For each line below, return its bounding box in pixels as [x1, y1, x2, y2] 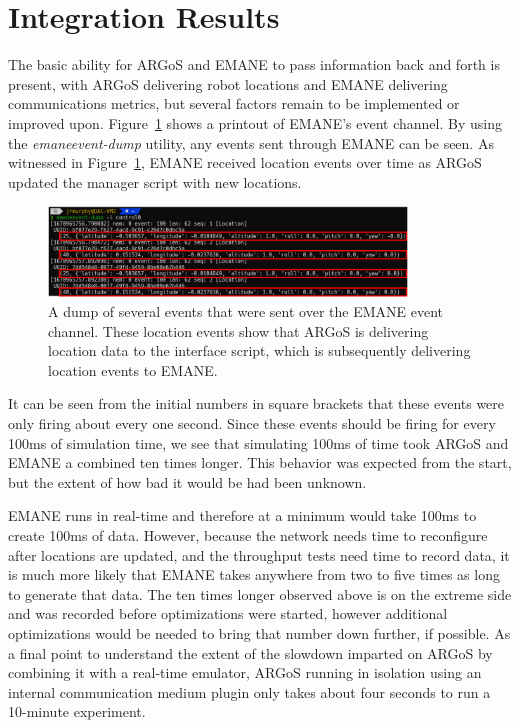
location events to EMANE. [48, 359, 218, 380]
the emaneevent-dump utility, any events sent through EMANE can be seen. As [8, 132, 494, 153]
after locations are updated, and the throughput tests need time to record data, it [8, 544, 510, 565]
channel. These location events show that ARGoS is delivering [48, 320, 429, 341]
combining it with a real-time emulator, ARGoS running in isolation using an [8, 662, 482, 683]
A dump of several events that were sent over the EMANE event [48, 301, 444, 322]
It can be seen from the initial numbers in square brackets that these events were [8, 393, 505, 414]
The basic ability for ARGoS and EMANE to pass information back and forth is [8, 54, 500, 75]
